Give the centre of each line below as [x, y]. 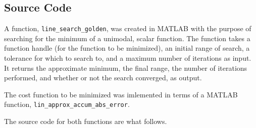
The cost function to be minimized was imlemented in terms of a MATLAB [121, 94]
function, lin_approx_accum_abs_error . [67, 104]
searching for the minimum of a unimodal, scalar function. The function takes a [127, 38]
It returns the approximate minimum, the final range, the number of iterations [126, 68]
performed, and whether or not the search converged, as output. [103, 78]
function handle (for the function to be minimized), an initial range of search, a [127, 48]
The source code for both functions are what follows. [86, 121]
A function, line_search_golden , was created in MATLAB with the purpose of [128, 28]
